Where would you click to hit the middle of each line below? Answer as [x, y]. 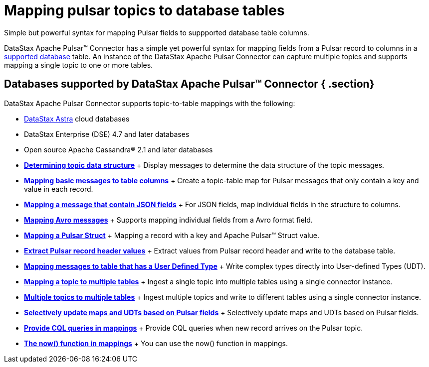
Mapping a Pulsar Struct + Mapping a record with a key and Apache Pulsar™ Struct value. [172, 235]
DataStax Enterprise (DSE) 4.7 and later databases [107, 134]
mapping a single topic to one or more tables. [79, 65]
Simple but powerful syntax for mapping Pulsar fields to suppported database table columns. [157, 32]
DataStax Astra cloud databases [77, 119]
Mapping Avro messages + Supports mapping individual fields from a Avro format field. [168, 220]
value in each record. [59, 189]
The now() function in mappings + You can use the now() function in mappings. [156, 343]
